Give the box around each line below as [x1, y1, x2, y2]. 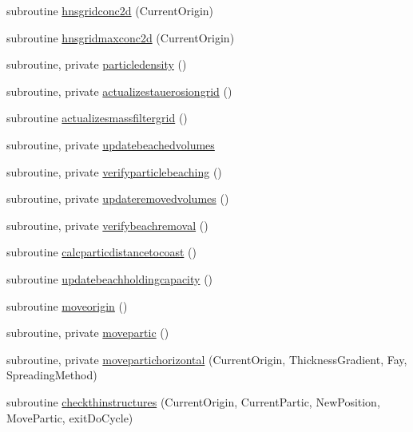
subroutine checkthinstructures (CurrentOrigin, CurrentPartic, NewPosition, [6, 393, 380, 410]
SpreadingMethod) [6, 367, 97, 383]
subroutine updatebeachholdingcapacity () [6, 270, 213, 287]
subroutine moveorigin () [6, 297, 128, 314]
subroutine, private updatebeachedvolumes [6, 136, 215, 153]
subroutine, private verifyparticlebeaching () [6, 163, 222, 180]
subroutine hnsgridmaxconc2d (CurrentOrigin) [6, 29, 235, 46]
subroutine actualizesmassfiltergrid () [6, 109, 188, 126]
